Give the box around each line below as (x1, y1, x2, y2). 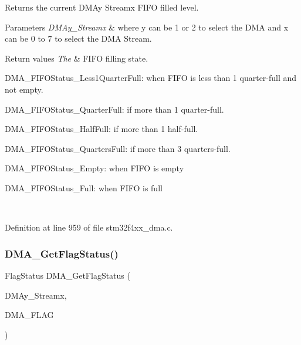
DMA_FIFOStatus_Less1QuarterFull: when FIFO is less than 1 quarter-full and (5, 72, 297, 84)
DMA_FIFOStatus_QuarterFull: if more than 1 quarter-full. (5, 103, 224, 115)
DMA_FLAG (5, 309, 54, 321)
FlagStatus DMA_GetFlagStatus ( (5, 269, 130, 281)
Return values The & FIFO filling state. (5, 52, 148, 64)
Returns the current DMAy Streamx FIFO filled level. (5, 1, 199, 13)
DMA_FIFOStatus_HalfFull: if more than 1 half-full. (5, 123, 198, 135)
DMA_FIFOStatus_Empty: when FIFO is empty (5, 162, 184, 174)
